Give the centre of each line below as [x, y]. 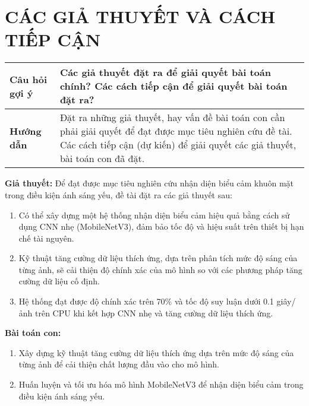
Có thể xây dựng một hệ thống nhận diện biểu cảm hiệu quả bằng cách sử [154, 215]
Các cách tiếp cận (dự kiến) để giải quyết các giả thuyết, [178, 145]
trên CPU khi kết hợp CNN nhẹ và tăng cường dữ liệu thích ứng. [154, 313]
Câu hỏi [29, 79]
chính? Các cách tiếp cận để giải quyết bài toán [174, 86]
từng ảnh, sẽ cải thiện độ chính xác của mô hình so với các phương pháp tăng [160, 269]
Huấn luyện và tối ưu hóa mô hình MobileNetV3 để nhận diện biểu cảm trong [161, 384]
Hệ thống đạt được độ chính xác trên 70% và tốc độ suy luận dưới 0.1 [146, 301]
